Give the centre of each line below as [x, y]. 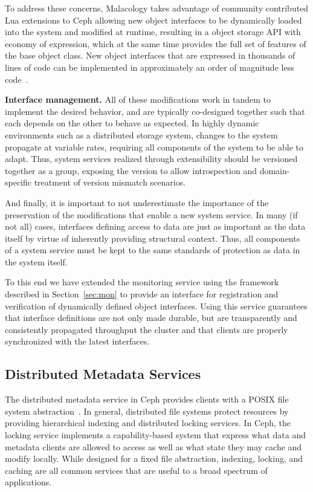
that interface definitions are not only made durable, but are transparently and [151, 318]
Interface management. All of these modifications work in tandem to [138, 99]
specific [18, 182]
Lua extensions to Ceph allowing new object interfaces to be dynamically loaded [153, 20]
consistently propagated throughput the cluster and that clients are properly [147, 329]
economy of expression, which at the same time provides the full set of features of [156, 43]
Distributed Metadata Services [103, 374]
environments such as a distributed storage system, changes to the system [141, 134]
